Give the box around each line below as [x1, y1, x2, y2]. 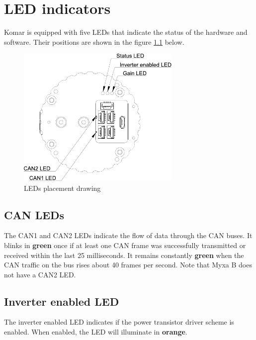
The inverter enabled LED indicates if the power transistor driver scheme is [4, 317, 234, 327]
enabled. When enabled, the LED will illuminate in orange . [4, 327, 187, 337]
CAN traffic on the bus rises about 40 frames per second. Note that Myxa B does [4, 259, 252, 270]
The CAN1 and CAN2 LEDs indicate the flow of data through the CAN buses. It [4, 230, 253, 241]
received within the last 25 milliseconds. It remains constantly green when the [4, 250, 244, 260]
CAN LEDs [4, 207, 65, 222]
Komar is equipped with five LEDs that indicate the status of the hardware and [4, 27, 248, 37]
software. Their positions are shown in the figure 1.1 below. [4, 36, 184, 47]
